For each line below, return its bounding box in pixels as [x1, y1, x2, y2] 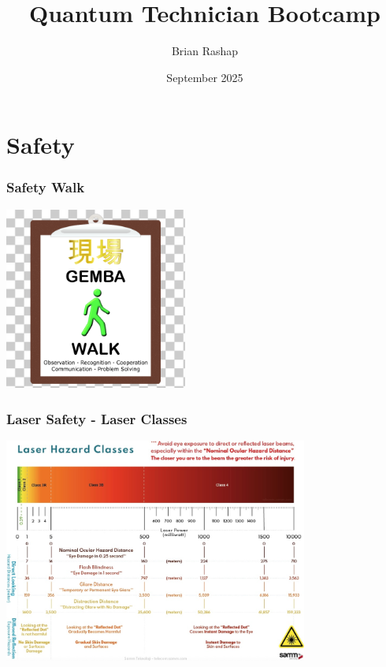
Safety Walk [6, 177, 85, 197]
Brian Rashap [171, 43, 239, 59]
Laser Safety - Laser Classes [6, 409, 187, 428]
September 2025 [166, 69, 243, 85]
